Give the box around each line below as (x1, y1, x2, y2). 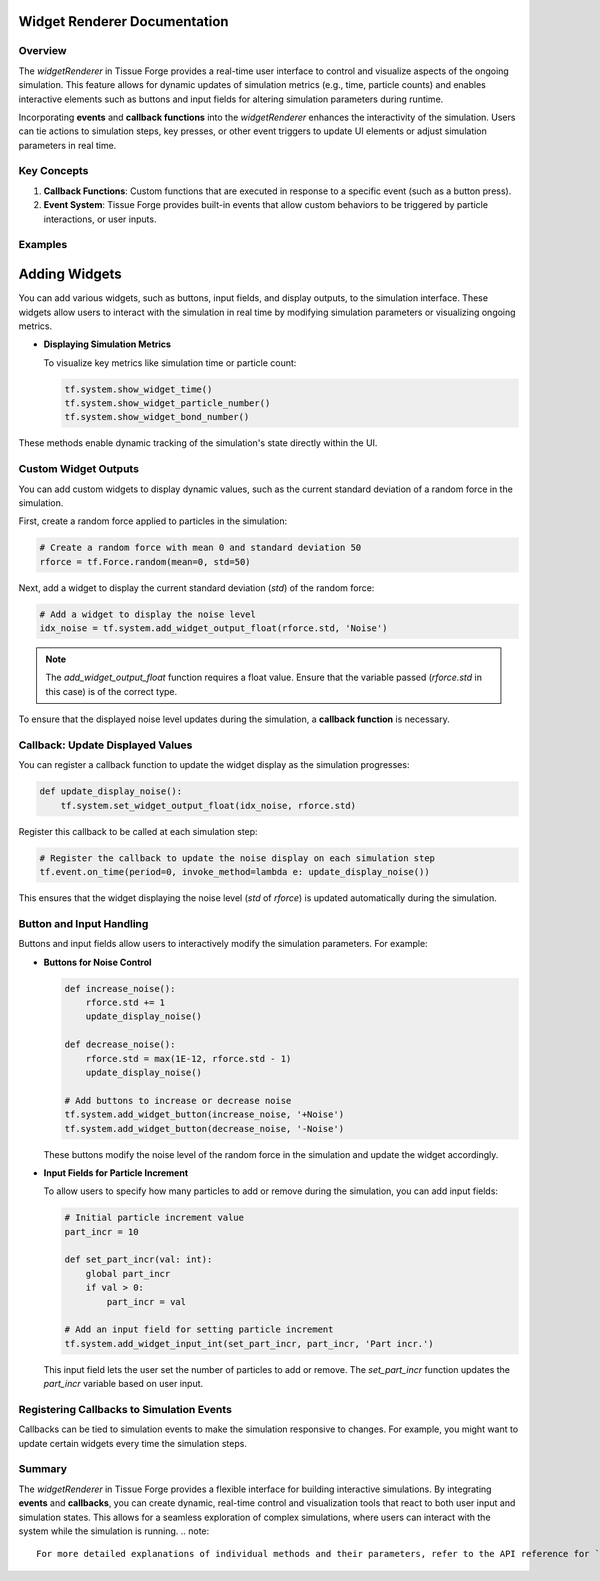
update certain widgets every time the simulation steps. (18, 1437, 247, 1449)
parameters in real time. (18, 139, 117, 151)
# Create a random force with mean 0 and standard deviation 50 (39, 542, 362, 554)
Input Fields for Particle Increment (43, 1166, 189, 1179)
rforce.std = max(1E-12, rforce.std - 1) (85, 1053, 292, 1064)
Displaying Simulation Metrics (43, 338, 172, 350)
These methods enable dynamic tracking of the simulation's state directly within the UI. (18, 437, 378, 449)
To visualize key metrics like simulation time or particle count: (43, 356, 297, 369)
